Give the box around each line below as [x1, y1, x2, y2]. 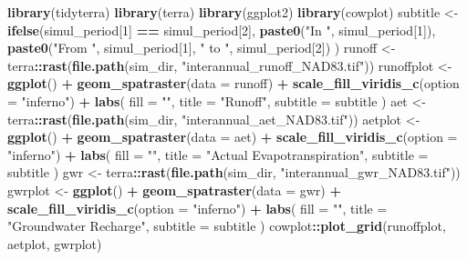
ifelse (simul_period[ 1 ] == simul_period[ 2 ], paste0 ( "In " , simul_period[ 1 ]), [7, 20, 436, 39]
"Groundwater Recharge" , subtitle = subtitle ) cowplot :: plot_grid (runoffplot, [7, 216, 446, 235]
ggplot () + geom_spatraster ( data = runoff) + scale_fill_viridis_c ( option [7, 74, 460, 93]
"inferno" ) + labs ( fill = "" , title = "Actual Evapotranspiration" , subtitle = [7, 145, 429, 164]
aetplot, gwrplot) [7, 234, 102, 253]
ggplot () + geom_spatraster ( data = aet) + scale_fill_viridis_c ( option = [7, 127, 458, 146]
